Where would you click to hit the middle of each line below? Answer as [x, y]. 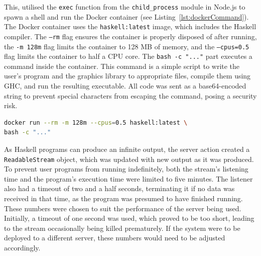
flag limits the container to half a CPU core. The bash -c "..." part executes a [128, 56]
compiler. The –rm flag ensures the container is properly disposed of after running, [130, 36]
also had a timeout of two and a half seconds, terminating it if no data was [119, 188]
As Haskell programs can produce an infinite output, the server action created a [127, 149]
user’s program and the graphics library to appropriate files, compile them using [127, 76]
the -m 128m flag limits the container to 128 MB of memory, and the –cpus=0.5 [127, 46]
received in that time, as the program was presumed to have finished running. [123, 198]
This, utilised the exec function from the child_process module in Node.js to [125, 7]
